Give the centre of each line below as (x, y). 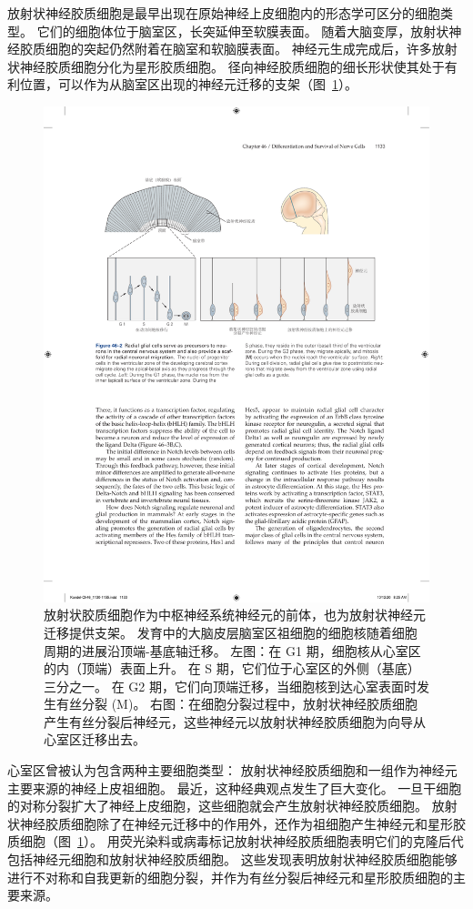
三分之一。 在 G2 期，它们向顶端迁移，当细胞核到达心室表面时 (230, 686)
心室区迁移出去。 (95, 739)
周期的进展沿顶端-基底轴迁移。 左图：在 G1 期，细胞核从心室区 (232, 650)
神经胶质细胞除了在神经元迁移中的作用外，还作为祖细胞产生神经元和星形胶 (242, 823)
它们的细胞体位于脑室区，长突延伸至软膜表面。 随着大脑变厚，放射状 (243, 30)
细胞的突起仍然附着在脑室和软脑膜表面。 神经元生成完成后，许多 (238, 49)
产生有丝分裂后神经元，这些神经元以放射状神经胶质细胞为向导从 (235, 721)
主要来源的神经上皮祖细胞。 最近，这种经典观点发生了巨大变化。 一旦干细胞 (235, 788)
